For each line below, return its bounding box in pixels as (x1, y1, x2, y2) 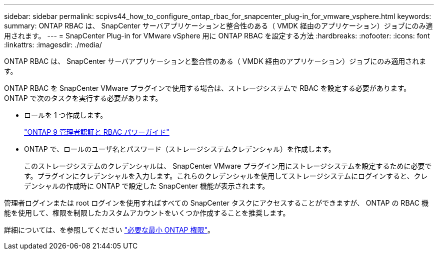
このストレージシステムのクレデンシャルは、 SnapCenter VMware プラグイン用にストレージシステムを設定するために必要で (24, 162, 432, 170)
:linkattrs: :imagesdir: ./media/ (4, 40, 102, 49)
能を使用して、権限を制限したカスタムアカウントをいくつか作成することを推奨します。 (4, 209, 290, 217)
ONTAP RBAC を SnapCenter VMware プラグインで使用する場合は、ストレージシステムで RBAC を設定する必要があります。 (4, 84, 411, 92)
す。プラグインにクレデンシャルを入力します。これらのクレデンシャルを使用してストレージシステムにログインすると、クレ (24, 172, 428, 180)
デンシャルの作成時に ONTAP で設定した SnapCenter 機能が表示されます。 (24, 182, 269, 190)
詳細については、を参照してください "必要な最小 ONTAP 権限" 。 (4, 226, 215, 234)
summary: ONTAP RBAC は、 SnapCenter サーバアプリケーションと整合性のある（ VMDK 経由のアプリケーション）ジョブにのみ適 (4, 21, 433, 30)
